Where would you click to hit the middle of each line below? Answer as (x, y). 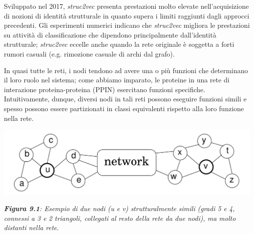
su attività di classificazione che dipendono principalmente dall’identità (110, 34)
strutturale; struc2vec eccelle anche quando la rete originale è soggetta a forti (119, 44)
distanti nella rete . (32, 227)
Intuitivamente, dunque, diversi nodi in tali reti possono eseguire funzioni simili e (125, 99)
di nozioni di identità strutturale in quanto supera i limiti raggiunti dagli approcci (127, 15)
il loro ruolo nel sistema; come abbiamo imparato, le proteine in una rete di (117, 80)
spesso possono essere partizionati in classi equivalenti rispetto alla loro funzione (124, 108)
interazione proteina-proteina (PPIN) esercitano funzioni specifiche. (105, 89)
